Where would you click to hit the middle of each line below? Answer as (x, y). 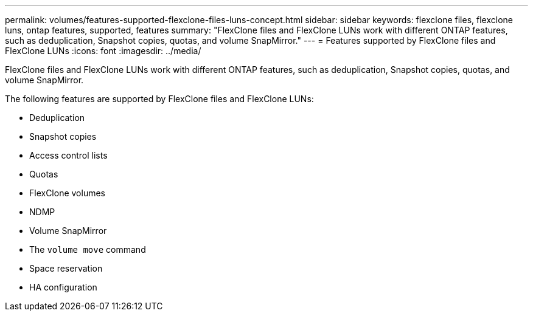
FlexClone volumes (68, 193)
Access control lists (68, 155)
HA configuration (63, 287)
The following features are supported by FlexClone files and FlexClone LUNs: (159, 99)
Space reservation (66, 268)
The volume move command (88, 249)
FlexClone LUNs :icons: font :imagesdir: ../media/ (103, 51)
